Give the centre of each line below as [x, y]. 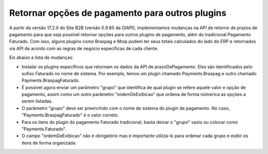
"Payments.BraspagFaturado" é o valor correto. [70, 115]
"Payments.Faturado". [44, 129]
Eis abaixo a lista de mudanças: [41, 57]
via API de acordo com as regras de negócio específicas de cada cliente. [84, 48]
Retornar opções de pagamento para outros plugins [118, 13]
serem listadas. [37, 101]
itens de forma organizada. [49, 143]
